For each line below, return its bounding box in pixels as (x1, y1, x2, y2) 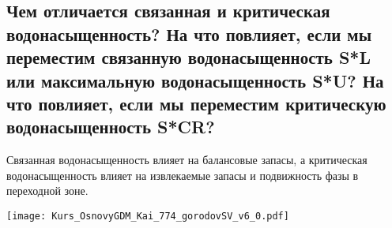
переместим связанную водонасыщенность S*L (6, 45, 371, 69)
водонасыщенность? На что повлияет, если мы (6, 21, 372, 46)
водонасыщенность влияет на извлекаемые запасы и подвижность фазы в (6, 166, 359, 183)
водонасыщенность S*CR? (6, 114, 215, 139)
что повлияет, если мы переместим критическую (6, 91, 386, 115)
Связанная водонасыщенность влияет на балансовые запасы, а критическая (6, 151, 367, 168)
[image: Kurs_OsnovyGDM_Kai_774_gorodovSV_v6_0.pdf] (6, 210, 289, 222)
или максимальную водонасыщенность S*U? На (6, 68, 384, 92)
